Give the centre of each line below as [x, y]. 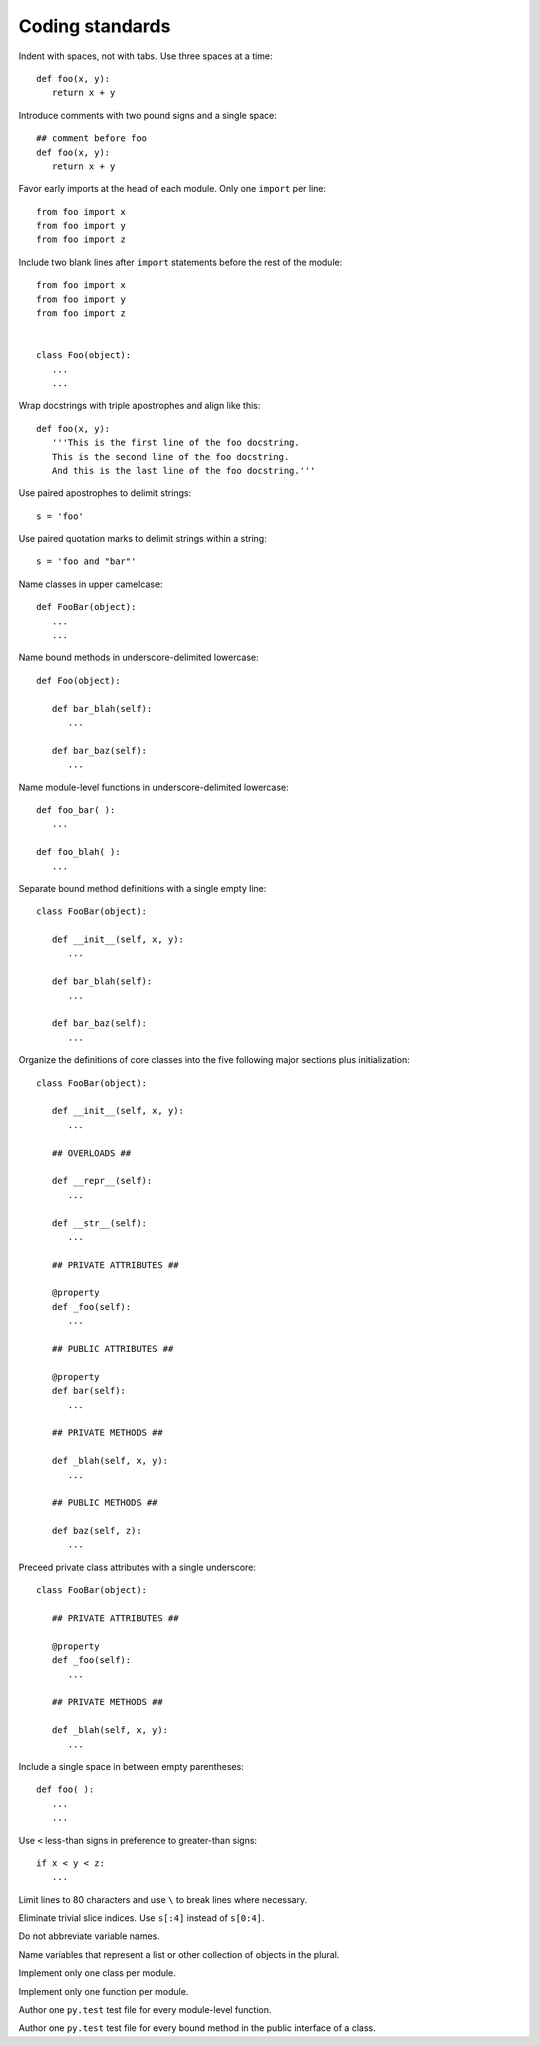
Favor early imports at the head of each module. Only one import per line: [172, 189]
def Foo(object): [78, 680]
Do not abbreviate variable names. [89, 1936]
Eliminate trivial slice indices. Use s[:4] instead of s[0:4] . [141, 1918]
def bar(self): [89, 1391]
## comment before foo [92, 138]
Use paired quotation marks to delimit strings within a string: [142, 539]
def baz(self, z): [96, 1531]
